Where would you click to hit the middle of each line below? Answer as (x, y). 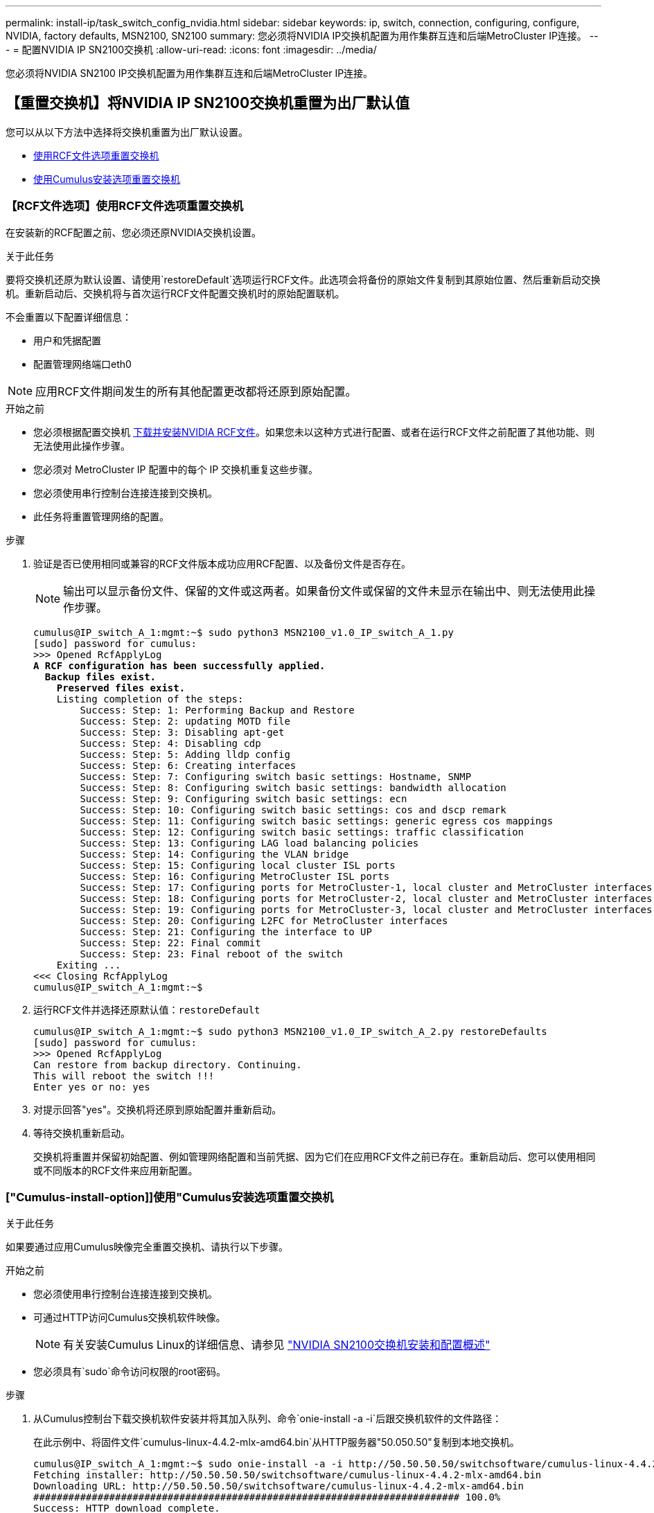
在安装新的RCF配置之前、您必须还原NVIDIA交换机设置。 (133, 232)
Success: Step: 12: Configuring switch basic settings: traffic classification (302, 832)
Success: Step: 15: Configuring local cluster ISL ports (238, 865)
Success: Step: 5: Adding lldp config (185, 754)
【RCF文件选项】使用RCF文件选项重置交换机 (125, 206)
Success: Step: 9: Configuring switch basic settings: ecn (244, 798)
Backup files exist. (100, 676)
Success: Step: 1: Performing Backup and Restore (217, 710)
